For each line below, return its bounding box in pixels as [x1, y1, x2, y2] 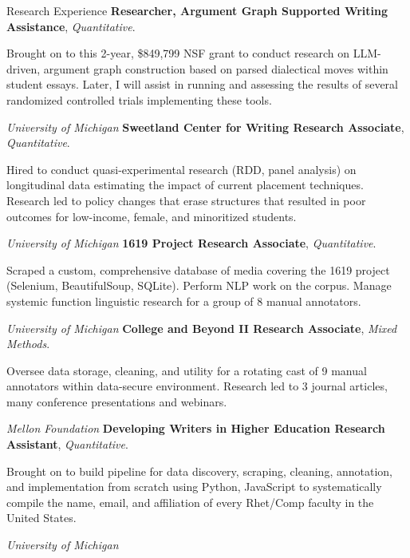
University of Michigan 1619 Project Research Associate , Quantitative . [6, 235, 376, 251]
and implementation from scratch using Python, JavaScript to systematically [6, 478, 382, 495]
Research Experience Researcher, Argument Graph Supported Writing [6, 2, 388, 18]
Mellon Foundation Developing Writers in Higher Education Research [6, 420, 385, 437]
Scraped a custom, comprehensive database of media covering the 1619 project [6, 261, 390, 278]
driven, [6, 60, 41, 77]
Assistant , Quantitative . [6, 436, 128, 453]
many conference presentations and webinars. [6, 393, 227, 410]
